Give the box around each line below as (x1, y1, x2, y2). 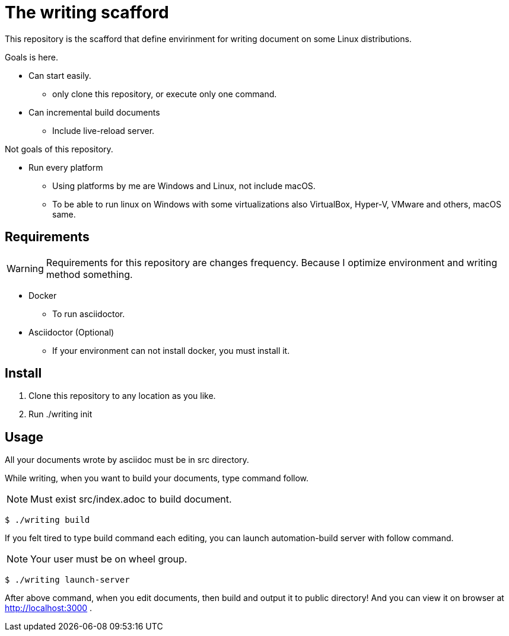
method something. (46, 268, 133, 280)
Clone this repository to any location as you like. (28, 391, 216, 401)
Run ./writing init (28, 409, 93, 420)
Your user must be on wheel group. (30, 553, 187, 565)
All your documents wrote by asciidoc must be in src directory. (5, 455, 249, 465)
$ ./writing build (5, 515, 90, 525)
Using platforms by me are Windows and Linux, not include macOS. (52, 180, 316, 191)
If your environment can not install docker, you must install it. (52, 345, 290, 356)
